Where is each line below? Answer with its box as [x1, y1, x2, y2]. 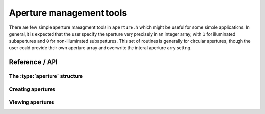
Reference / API [9, 58, 58, 66]
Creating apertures [9, 86, 56, 92]
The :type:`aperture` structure [9, 72, 83, 79]
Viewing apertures [9, 98, 54, 105]
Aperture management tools [9, 7, 127, 18]
